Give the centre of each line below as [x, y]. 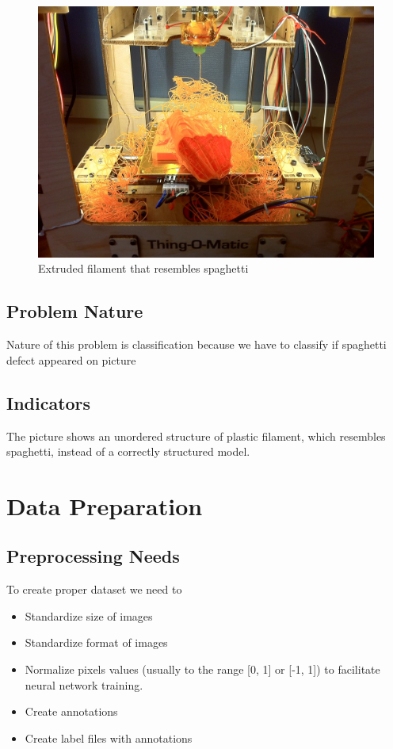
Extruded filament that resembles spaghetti [143, 268]
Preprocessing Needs [93, 556]
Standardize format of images [96, 642]
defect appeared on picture [71, 359]
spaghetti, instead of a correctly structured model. [128, 451]
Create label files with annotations [109, 738]
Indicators [49, 402]
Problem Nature [75, 311]
